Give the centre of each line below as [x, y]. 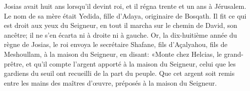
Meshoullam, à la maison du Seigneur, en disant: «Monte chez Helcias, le [113, 54]
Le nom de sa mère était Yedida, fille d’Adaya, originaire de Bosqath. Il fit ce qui [125, 15]
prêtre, [14, 63]
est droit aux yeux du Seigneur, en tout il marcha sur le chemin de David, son [121, 25]
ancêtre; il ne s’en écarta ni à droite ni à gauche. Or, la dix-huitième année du [121, 34]
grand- [234, 54]
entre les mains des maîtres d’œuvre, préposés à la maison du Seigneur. [110, 82]
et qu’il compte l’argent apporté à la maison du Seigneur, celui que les [131, 63]
